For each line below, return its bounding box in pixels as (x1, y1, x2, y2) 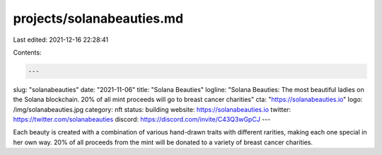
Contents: (13, 48, 42, 57)
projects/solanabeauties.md (13, 11, 184, 26)
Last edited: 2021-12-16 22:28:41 (13, 35, 109, 44)
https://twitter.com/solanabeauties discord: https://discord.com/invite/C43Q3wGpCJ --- (13, 115, 271, 124)
